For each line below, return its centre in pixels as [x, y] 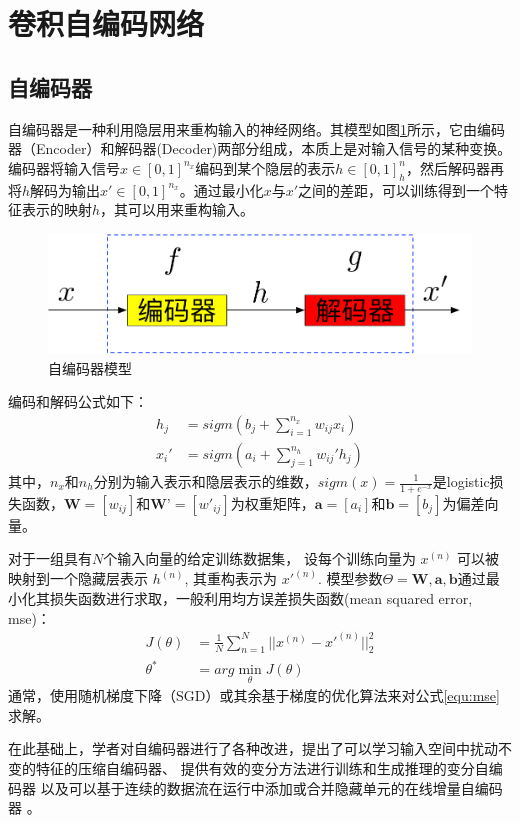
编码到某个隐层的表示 [265, 167]
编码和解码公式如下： [78, 401]
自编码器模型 [90, 367]
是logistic [461, 481]
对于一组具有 [50, 558]
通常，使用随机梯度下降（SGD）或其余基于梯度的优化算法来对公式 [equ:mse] [254, 695]
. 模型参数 [350, 578]
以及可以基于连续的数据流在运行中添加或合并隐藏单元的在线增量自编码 [271, 787]
